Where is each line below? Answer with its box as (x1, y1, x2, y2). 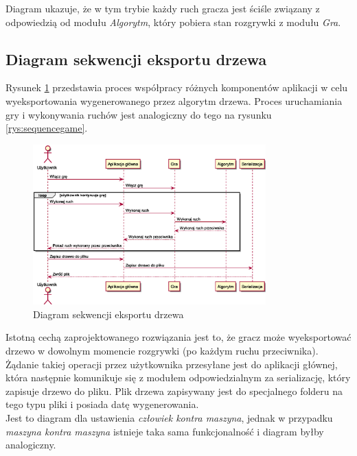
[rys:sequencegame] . (5, 121, 88, 135)
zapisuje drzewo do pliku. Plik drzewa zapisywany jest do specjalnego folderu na (5, 383, 343, 398)
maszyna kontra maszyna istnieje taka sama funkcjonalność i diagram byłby (5, 424, 324, 438)
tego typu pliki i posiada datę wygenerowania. (5, 397, 199, 411)
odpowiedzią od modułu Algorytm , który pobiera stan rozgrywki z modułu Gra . (5, 14, 341, 29)
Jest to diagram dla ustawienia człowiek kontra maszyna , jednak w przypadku (5, 411, 333, 425)
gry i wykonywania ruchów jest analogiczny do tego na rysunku (5, 107, 272, 121)
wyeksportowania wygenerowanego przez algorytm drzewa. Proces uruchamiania (5, 93, 343, 108)
